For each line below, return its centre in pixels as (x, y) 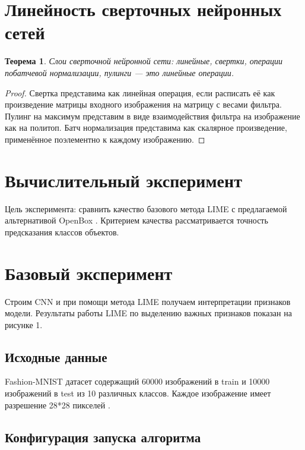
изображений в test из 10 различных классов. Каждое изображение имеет (138, 393)
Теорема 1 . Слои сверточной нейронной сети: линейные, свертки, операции (144, 61)
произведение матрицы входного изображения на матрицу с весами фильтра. (143, 104)
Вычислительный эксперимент (123, 180)
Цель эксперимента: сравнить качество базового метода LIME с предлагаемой (146, 208)
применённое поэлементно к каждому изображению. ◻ (105, 139)
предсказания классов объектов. (62, 232)
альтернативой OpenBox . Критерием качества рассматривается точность (136, 220)
